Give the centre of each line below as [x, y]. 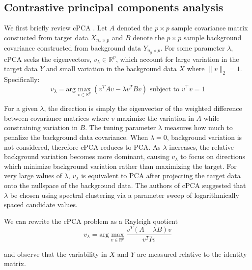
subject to [165, 89]
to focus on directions [213, 156]
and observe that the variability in [56, 254]
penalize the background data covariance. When [76, 137]
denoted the [135, 28]
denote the [149, 37]
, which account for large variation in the [177, 59]
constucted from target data [46, 37]
